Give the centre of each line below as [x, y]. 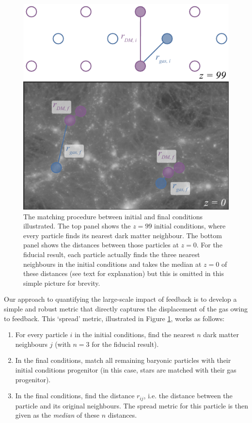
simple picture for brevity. [62, 283]
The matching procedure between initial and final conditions [113, 216]
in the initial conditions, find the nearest [135, 334]
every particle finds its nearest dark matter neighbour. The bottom [123, 235]
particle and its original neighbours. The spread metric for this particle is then [132, 405]
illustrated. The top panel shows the [77, 226]
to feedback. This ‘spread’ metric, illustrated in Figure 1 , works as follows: [114, 318]
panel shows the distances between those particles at [101, 245]
